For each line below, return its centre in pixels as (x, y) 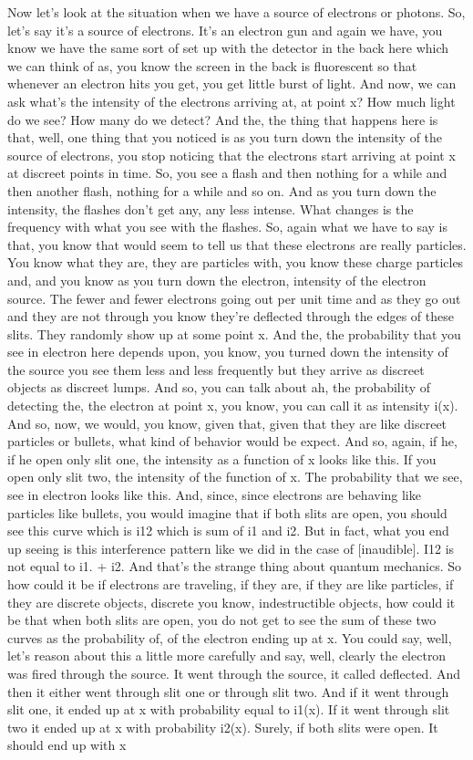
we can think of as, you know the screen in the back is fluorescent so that (212, 65)
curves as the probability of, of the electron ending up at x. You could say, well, (230, 637)
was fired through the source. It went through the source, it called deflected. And (234, 673)
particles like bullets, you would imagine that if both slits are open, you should (227, 512)
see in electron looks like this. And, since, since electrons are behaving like (214, 495)
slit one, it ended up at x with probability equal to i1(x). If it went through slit (229, 709)
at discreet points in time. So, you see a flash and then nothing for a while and (227, 173)
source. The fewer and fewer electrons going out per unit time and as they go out (234, 298)
